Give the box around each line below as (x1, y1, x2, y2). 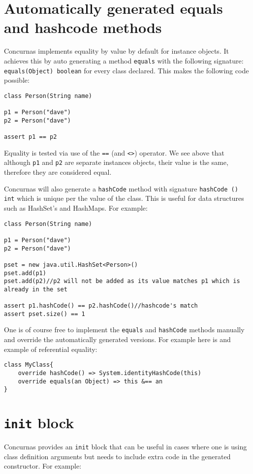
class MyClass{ (4, 361, 54, 369)
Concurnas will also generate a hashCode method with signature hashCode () (4, 183, 238, 193)
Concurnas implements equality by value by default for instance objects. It (4, 46, 229, 56)
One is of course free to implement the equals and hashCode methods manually (4, 324, 245, 335)
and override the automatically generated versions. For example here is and (4, 334, 231, 345)
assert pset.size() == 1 (4, 310, 85, 317)
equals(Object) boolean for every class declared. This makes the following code (4, 65, 249, 75)
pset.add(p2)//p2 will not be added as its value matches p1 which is (4, 278, 240, 285)
